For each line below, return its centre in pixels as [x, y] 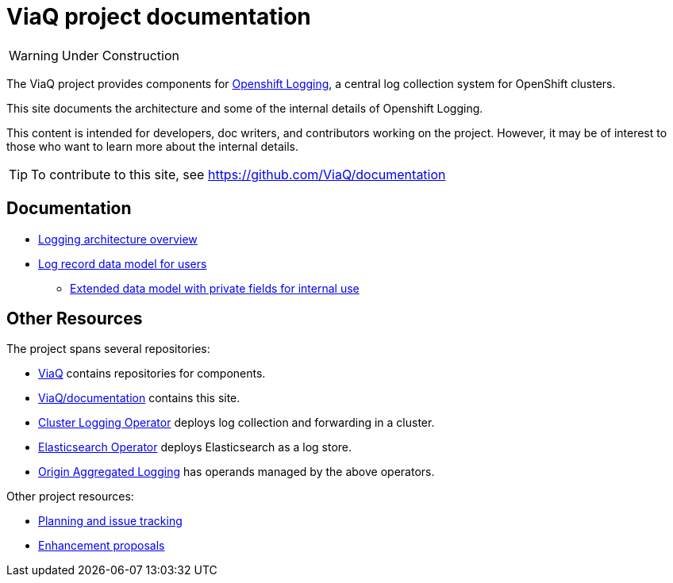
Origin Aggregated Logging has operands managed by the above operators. [237, 472]
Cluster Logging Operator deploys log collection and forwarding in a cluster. [237, 423]
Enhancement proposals [102, 546]
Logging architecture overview [118, 239]
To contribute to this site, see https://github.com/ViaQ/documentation [238, 174]
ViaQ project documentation [159, 17]
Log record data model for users [123, 263]
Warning [34, 55]
